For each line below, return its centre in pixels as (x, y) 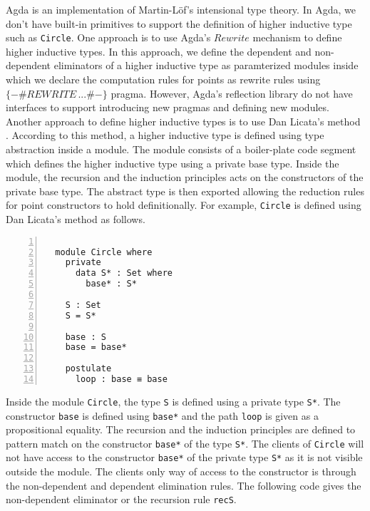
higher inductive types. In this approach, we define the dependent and (159, 51)
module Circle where (104, 252)
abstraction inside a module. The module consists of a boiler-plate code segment (181, 149)
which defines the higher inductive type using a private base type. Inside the (173, 163)
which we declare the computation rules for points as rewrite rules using (163, 79)
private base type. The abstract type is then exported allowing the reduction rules (185, 191)
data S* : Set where (124, 273)
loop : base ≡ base (121, 379)
